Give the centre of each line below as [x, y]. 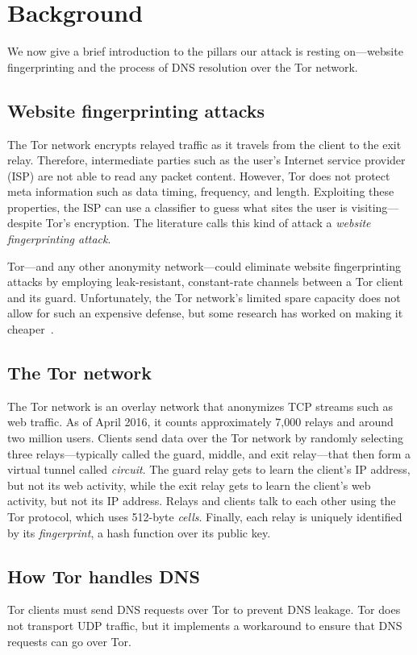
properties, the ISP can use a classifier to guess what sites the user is [177, 207]
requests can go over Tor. [69, 641]
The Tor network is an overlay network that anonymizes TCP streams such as [200, 406]
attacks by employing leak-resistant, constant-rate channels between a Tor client [205, 282]
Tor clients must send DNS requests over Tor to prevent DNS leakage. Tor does [204, 609]
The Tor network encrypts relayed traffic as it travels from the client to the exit [204, 144]
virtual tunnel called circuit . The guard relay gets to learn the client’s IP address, [209, 469]
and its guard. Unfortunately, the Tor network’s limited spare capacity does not [204, 297]
